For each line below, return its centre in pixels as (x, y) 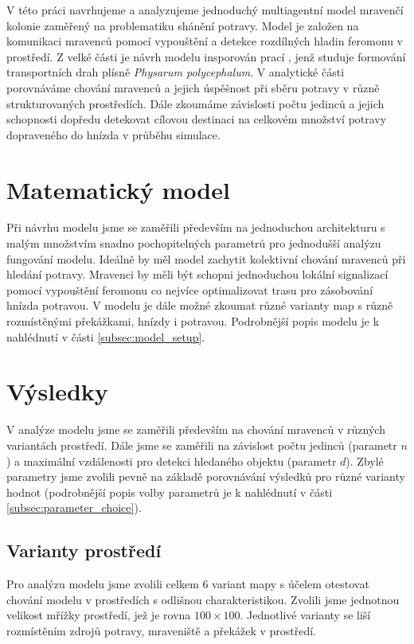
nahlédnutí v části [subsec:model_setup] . (106, 336)
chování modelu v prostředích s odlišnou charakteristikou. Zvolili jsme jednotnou (203, 599)
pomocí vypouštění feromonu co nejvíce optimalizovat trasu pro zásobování (190, 289)
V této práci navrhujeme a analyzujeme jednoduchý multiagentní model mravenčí (205, 10)
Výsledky (57, 391)
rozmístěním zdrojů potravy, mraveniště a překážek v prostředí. (162, 630)
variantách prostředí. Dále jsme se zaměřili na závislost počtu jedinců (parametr (202, 445)
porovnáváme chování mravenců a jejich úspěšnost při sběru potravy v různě (193, 87)
